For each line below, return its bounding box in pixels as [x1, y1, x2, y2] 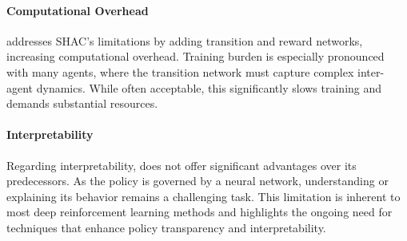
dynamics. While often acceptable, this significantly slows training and [36, 79, 382, 96]
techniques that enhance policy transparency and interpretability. [6, 219, 326, 235]
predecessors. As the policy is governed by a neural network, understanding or [6, 172, 389, 189]
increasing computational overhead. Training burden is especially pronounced [6, 48, 385, 65]
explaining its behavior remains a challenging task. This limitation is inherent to [6, 188, 401, 204]
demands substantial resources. [6, 95, 158, 112]
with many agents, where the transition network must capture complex [6, 63, 354, 80]
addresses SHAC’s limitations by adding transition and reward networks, [6, 32, 363, 49]
